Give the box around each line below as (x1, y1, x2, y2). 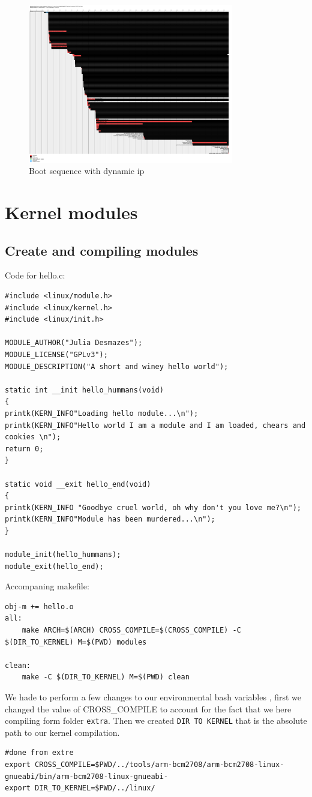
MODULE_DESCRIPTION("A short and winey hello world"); (5, 362, 229, 371)
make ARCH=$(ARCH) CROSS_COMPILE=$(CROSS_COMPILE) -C (22, 626, 241, 635)
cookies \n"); (5, 433, 61, 442)
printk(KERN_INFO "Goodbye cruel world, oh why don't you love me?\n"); (5, 503, 301, 512)
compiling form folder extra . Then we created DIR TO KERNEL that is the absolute (5, 714, 307, 727)
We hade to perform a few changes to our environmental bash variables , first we (5, 691, 302, 703)
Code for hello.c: (5, 269, 65, 281)
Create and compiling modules (5, 241, 199, 259)
